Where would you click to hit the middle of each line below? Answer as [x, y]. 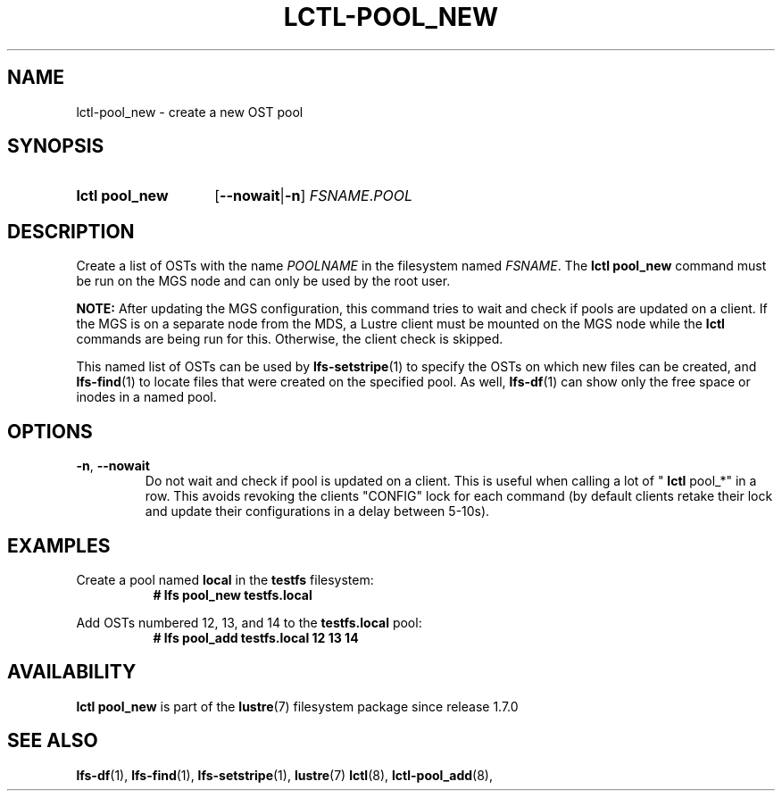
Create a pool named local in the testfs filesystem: [225, 579]
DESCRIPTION [71, 231]
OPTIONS [50, 431]
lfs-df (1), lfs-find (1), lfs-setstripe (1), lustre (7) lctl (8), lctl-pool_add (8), [284, 775]
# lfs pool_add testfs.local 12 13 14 [256, 637]
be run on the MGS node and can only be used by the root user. [263, 281]
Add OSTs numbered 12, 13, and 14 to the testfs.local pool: [249, 622]
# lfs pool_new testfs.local [233, 594]
